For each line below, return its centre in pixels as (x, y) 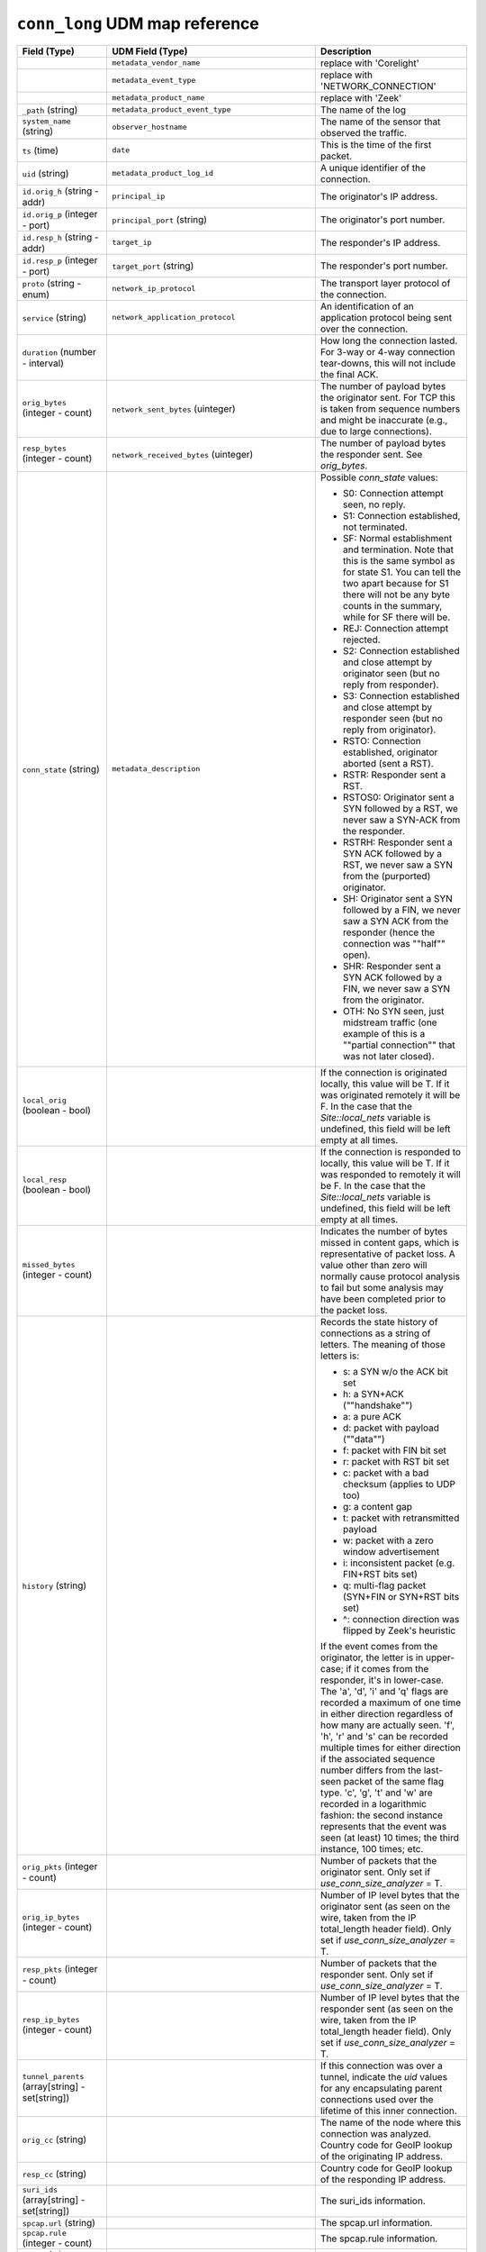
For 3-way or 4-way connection (387, 351)
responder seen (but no (392, 718)
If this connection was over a (381, 2066)
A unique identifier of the (373, 168)
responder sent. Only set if (377, 1975)
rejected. (362, 640)
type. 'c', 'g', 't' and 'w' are (376, 1793)
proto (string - (52, 283)
